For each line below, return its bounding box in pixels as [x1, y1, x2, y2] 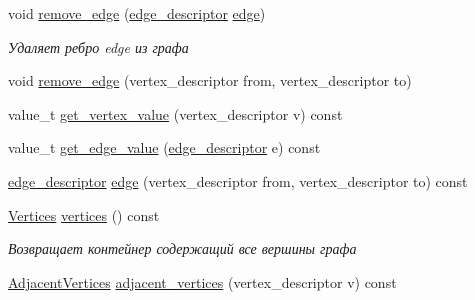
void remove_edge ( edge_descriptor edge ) [8, 3, 266, 23]
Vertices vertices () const [8, 204, 160, 225]
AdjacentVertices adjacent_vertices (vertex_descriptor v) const [8, 271, 397, 292]
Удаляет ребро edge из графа [8, 36, 189, 57]
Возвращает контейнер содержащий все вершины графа [8, 238, 357, 259]
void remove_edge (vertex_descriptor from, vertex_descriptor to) [8, 70, 412, 91]
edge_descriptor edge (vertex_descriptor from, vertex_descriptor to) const [8, 170, 468, 191]
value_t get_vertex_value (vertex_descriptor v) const [8, 103, 343, 124]
